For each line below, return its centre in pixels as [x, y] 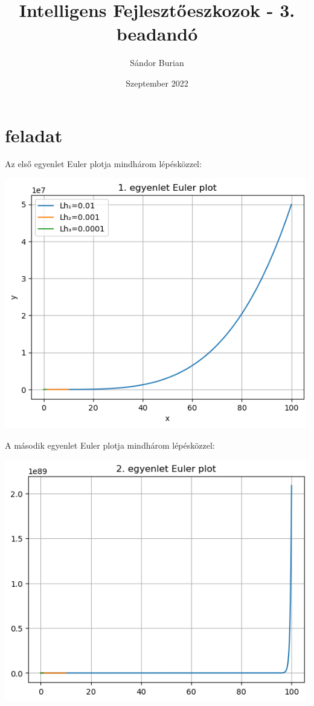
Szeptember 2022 [157, 83]
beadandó [157, 34]
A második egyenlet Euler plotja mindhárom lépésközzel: [110, 445]
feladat [34, 135]
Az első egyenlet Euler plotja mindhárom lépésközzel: [103, 164]
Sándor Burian [157, 63]
